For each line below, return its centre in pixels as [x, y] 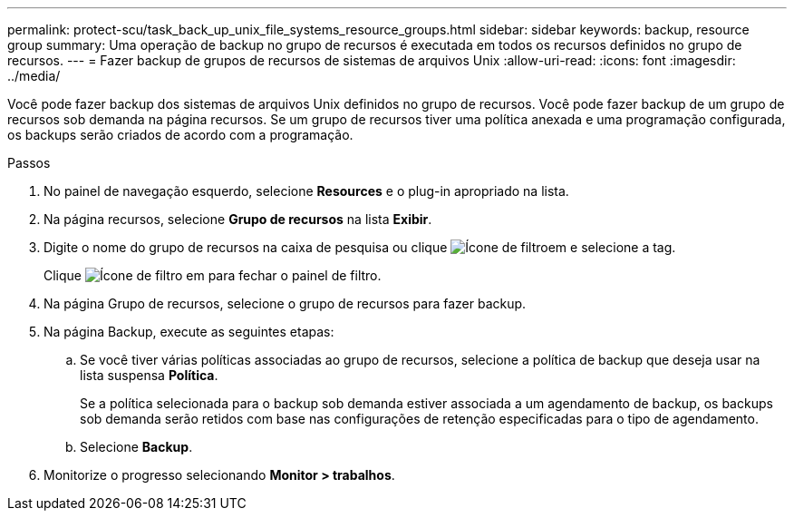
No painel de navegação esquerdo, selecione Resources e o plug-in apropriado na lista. [306, 191]
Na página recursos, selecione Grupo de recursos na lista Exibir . [238, 219]
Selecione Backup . [136, 447]
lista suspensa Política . [149, 375]
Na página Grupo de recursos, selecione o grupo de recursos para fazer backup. [285, 303]
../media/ [34, 76]
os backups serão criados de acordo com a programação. [180, 135]
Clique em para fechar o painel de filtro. [213, 275]
